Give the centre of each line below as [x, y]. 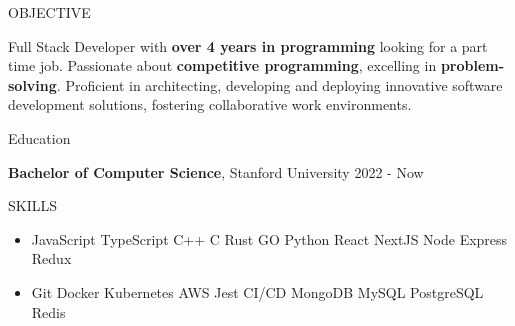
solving [32, 84]
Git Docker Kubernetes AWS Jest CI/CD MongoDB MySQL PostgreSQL [257, 291]
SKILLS [33, 205]
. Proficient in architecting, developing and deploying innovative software [279, 84]
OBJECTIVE [49, 12]
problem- [472, 65]
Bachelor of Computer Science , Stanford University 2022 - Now [216, 171]
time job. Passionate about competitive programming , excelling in [222, 65]
